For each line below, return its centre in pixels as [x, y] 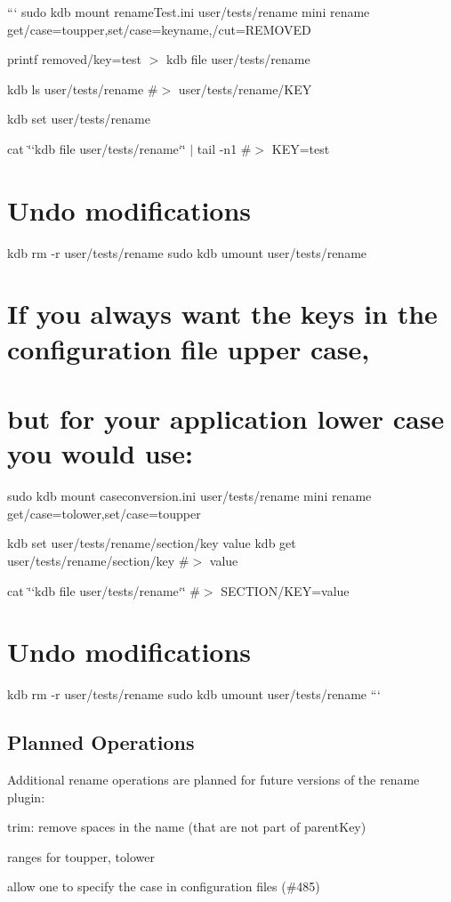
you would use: [101, 453]
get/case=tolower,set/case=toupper [104, 513]
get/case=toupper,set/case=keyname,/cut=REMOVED [159, 29]
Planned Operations [101, 742]
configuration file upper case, [189, 348]
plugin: [26, 797]
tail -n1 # [224, 148]
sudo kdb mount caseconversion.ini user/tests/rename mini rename [189, 496]
